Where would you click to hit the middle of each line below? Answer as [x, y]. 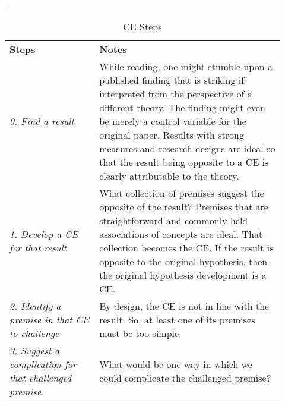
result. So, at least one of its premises [177, 319]
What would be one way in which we [176, 364]
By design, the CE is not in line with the [184, 306]
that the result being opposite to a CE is [184, 162]
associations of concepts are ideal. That [181, 234]
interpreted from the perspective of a [176, 93]
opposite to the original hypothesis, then [183, 261]
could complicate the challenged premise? [185, 377]
